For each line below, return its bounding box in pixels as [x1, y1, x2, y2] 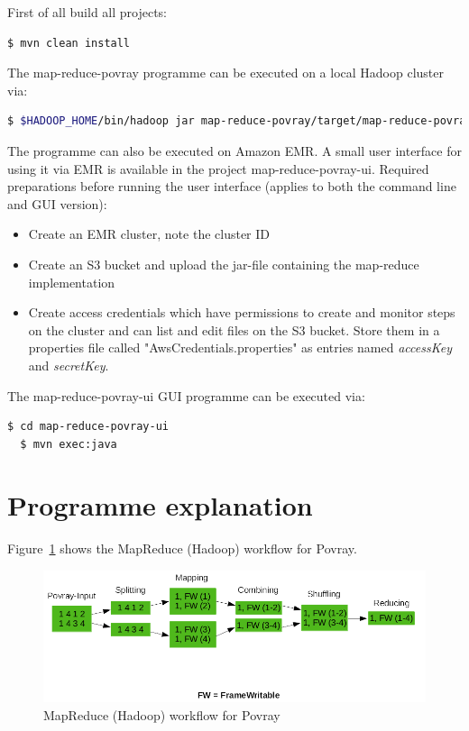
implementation [28, 272, 115, 291]
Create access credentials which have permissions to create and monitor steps [28, 303, 455, 322]
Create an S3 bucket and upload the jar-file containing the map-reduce [28, 254, 419, 273]
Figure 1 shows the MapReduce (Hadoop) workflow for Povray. [7, 539, 357, 558]
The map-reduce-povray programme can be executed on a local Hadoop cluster [7, 63, 445, 82]
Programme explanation [7, 487, 313, 524]
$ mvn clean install [7, 36, 131, 50]
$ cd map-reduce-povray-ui [7, 420, 169, 434]
